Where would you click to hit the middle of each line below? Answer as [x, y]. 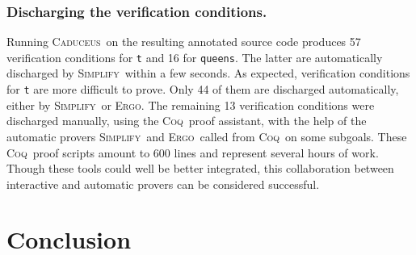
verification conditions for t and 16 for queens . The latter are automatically [195, 57]
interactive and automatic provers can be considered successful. [163, 184]
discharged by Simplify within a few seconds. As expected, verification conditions [208, 73]
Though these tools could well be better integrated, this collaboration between [200, 168]
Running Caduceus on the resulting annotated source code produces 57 [184, 42]
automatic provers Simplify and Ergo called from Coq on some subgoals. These [207, 136]
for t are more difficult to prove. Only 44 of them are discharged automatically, [203, 89]
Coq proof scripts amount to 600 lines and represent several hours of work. [193, 152]
